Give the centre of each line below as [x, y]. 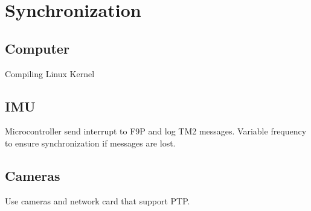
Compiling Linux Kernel [50, 73]
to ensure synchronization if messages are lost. [90, 143]
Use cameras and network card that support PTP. [98, 200]
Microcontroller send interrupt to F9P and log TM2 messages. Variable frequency [156, 131]
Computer [37, 48]
